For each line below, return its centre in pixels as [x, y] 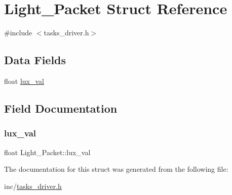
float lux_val [24, 81]
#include [18, 33]
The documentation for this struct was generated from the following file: [116, 169]
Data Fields [35, 60]
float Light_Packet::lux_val [47, 152]
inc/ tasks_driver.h [33, 186]
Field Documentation [61, 108]
